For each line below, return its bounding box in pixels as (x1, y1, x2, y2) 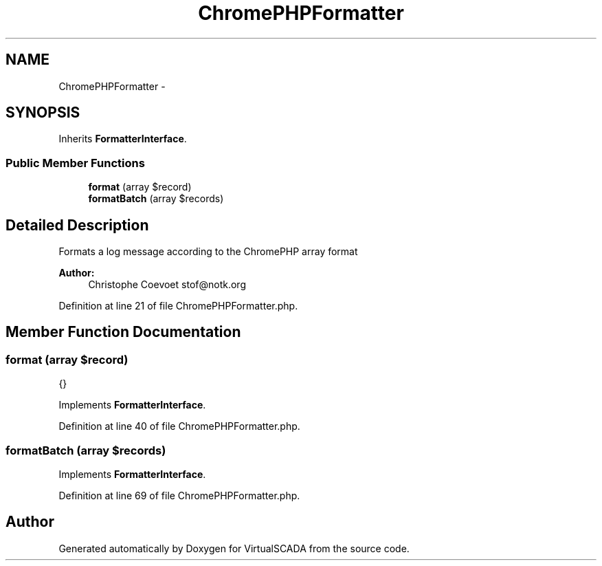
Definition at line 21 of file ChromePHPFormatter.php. (58, 300, 298, 312)
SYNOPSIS (5, 104, 80, 122)
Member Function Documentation (5, 323, 241, 341)
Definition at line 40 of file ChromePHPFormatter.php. (58, 420, 300, 433)
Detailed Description (5, 216, 149, 234)
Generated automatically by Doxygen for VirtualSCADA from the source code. (58, 542, 410, 554)
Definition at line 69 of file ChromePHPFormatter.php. (58, 490, 300, 501)
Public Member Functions (5, 155, 145, 170)
